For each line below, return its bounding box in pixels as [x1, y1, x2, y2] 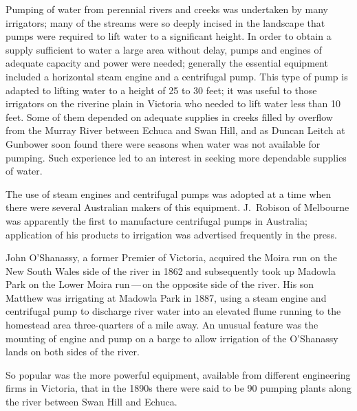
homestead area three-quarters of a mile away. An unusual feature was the [6, 318, 318, 332]
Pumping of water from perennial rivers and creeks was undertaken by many [6, 2, 328, 16]
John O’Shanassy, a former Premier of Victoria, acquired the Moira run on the [6, 250, 337, 265]
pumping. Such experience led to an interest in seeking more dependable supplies [6, 150, 347, 164]
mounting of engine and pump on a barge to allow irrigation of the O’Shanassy [6, 331, 338, 345]
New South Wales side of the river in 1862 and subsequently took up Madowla [6, 263, 336, 278]
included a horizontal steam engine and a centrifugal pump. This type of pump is [6, 69, 348, 83]
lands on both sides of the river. [6, 344, 140, 359]
